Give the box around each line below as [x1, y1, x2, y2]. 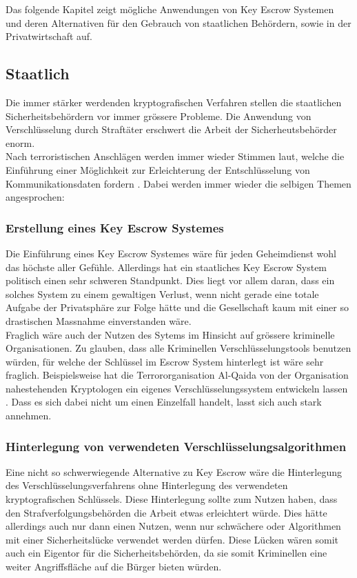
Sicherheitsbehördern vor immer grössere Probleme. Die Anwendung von [6, 108, 312, 123]
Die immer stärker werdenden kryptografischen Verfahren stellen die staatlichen [6, 94, 342, 109]
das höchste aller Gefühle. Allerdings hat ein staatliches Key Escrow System [6, 259, 327, 274]
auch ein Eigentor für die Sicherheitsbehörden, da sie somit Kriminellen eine [6, 546, 327, 560]
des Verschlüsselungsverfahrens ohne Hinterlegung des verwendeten [6, 478, 288, 492]
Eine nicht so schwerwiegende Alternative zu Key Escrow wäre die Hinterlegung [6, 464, 343, 479]
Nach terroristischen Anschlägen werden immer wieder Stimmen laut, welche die [6, 149, 345, 163]
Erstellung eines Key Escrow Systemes [6, 219, 224, 236]
